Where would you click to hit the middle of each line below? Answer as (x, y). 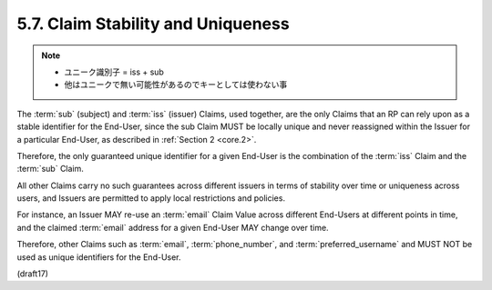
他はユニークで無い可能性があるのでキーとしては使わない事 (176, 85)
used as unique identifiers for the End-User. (99, 257)
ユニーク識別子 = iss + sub (114, 72)
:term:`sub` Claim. (50, 169)
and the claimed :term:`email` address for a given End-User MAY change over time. (173, 227)
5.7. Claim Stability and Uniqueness (154, 24)
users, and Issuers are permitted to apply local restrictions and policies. (151, 198)
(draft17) (33, 274)
